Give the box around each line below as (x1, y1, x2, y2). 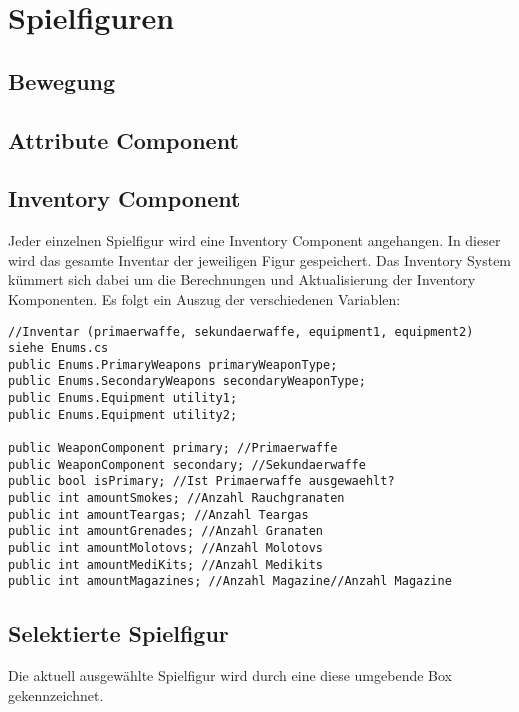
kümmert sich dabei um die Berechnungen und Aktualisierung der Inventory (8, 269, 476, 290)
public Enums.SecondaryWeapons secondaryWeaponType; (8, 374, 366, 389)
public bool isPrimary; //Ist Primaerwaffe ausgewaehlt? (8, 474, 395, 489)
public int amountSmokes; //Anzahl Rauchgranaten (8, 491, 345, 506)
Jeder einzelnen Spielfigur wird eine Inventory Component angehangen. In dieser (8, 230, 501, 251)
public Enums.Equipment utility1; (8, 391, 238, 406)
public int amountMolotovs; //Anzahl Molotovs (8, 541, 323, 556)
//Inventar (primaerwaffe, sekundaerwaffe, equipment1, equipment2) (8, 324, 474, 339)
